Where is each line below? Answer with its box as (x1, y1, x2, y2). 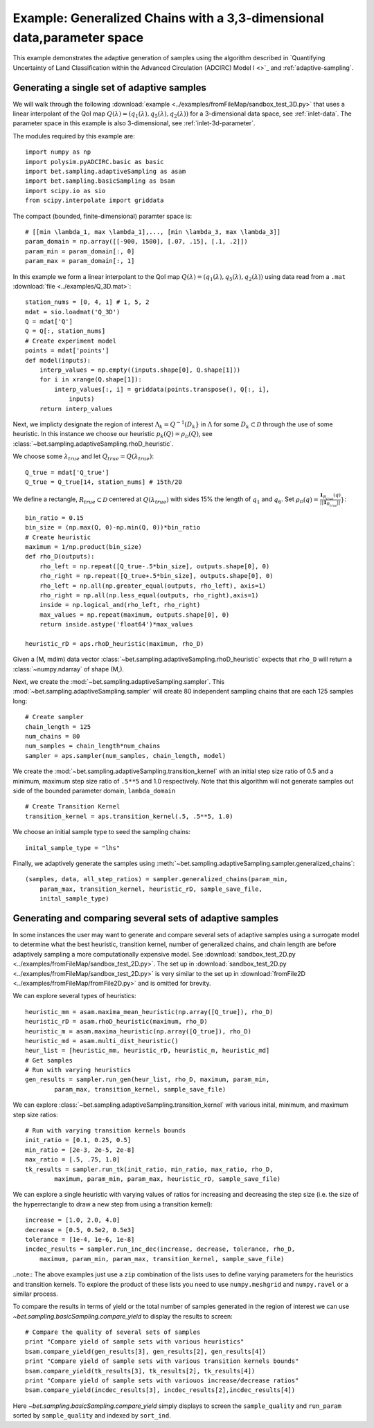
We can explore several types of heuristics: (12, 992, 136, 1000)
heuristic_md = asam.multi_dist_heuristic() (25, 1037, 179, 1045)
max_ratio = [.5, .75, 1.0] (25, 1156, 121, 1164)
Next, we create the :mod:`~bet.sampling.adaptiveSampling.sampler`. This (12, 678, 225, 686)
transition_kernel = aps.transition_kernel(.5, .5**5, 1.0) (25, 812, 233, 820)
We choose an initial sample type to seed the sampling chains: (12, 828, 190, 836)
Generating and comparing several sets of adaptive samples (12, 912, 278, 924)
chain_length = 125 (25, 723, 91, 730)
